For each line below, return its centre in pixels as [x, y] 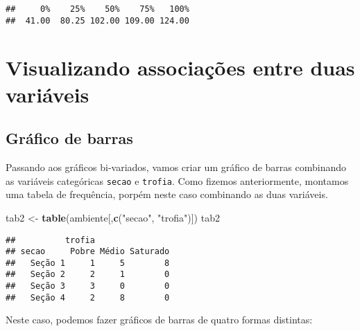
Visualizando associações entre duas [180, 67]
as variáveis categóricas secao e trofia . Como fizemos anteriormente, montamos [177, 180]
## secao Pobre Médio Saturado [88, 252]
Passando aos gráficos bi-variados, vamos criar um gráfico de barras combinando [176, 167]
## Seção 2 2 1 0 [88, 275]
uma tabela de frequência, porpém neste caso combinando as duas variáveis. [167, 194]
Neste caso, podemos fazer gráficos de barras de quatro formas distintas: [159, 320]
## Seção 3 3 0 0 [88, 286]
